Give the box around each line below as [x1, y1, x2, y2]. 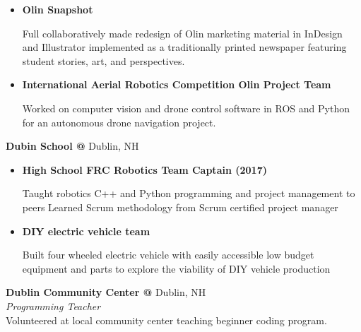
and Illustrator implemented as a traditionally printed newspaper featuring [22, 40, 347, 54]
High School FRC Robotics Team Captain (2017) [22, 162, 267, 177]
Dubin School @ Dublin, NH [6, 138, 139, 153]
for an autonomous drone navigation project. [22, 114, 216, 129]
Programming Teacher [6, 298, 101, 313]
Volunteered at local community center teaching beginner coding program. [6, 312, 327, 327]
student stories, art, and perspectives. [22, 53, 185, 68]
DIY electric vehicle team [22, 223, 150, 238]
